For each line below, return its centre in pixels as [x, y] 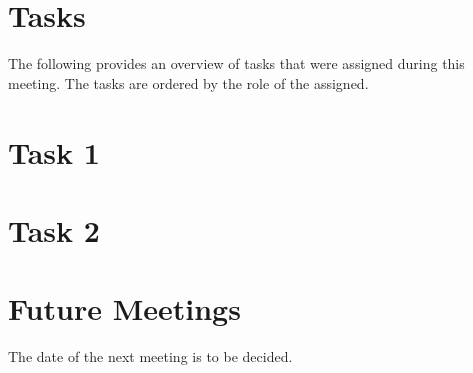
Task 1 [54, 151]
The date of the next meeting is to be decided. [150, 356]
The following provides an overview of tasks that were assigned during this [236, 63]
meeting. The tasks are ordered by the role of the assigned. [188, 82]
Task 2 [54, 229]
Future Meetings [124, 308]
